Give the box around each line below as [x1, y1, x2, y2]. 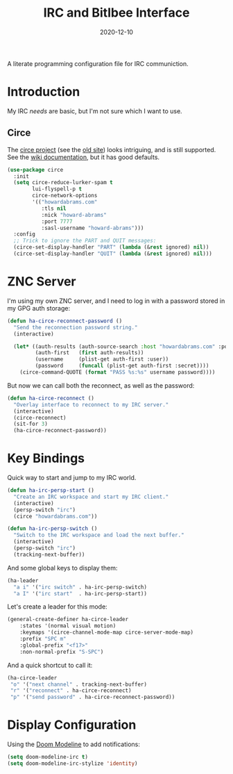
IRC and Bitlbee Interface [43, 5, 190, 21]
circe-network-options [32, 192, 98, 199]
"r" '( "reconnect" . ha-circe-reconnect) [10, 687, 132, 694]
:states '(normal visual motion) [19, 623, 116, 629]
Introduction [7, 84, 80, 100]
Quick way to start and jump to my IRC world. [7, 474, 137, 482]
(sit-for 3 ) [13, 420, 49, 428]
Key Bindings [7, 450, 85, 466]
